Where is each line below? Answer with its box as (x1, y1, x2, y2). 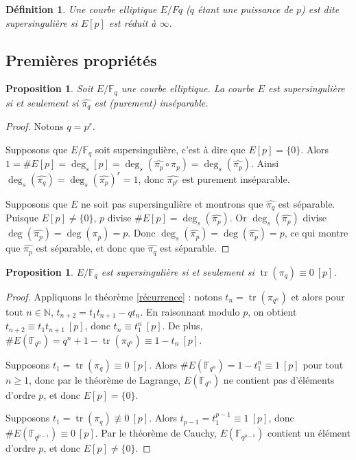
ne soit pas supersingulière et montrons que (81, 196, 263, 210)
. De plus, (162, 318, 203, 333)
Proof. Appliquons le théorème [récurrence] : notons (5, 289, 222, 303)
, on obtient (248, 304, 297, 318)
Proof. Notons (5, 119, 64, 133)
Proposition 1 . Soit (5, 81, 93, 96)
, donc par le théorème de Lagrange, (29, 372, 181, 386)
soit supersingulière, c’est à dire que (95, 142, 246, 156)
